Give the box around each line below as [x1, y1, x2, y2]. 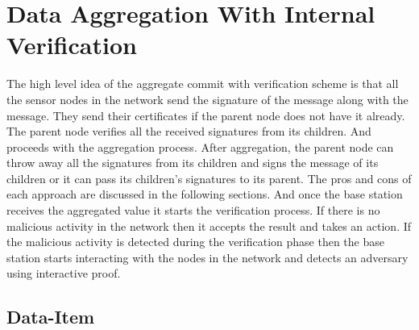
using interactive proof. [6, 265, 121, 282]
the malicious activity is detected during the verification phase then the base [6, 233, 384, 250]
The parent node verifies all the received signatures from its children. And [6, 123, 371, 140]
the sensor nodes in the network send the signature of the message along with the [6, 90, 409, 107]
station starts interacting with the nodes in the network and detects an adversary [6, 249, 409, 265]
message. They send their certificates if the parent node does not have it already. [6, 107, 405, 123]
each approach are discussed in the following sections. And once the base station [6, 186, 403, 203]
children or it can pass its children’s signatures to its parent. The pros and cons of [6, 169, 412, 186]
